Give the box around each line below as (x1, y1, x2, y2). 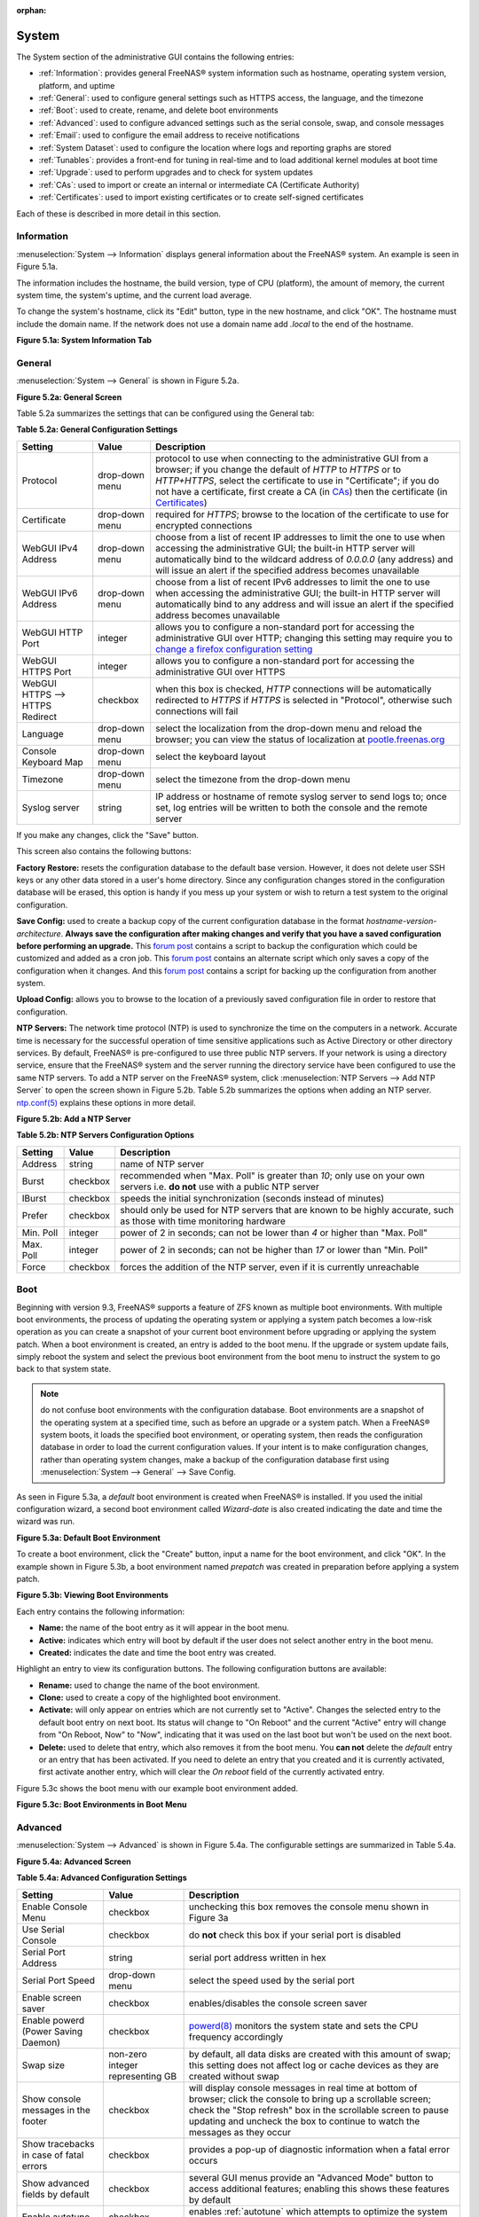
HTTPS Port (21, 665, 72, 678)
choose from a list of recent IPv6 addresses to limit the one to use (155, 576, 430, 588)
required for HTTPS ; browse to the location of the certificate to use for (155, 508, 450, 521)
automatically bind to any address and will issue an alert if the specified (155, 598, 454, 610)
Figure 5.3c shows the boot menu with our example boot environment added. (16, 1782, 299, 1793)
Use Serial (21, 1923, 66, 1935)
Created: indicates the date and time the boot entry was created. (38, 1647, 277, 1657)
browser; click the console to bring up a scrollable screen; (188, 2093, 432, 2105)
